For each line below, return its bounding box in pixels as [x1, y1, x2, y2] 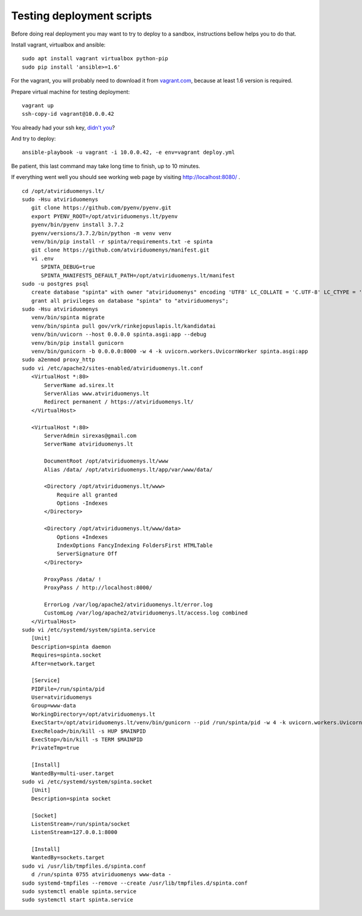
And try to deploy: [11, 135, 56, 142]
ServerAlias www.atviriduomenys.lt [44, 390, 150, 397]
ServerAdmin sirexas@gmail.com [44, 432, 137, 439]
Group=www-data [31, 703, 77, 709]
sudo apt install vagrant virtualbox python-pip [22, 55, 168, 62]
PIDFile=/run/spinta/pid [31, 685, 105, 692]
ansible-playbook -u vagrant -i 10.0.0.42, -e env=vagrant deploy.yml [22, 149, 235, 156]
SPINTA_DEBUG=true [40, 264, 95, 271]
